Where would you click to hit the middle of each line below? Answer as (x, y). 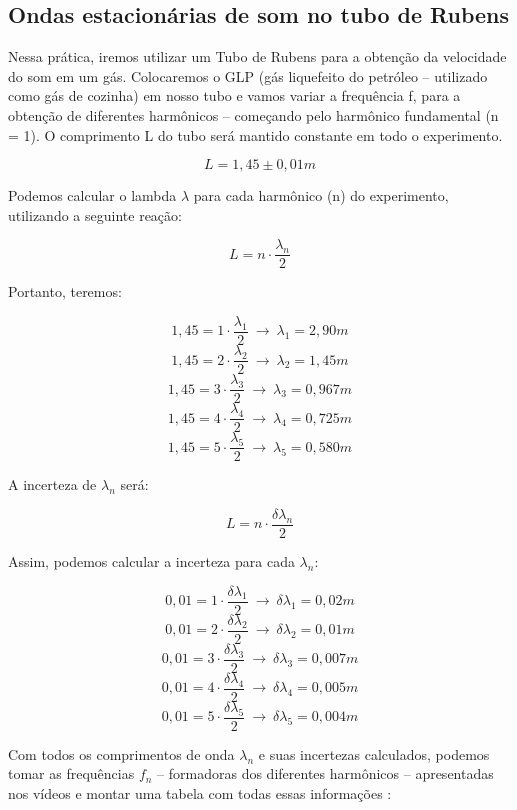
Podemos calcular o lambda (92, 195)
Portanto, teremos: (65, 291)
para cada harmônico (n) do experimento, (321, 195)
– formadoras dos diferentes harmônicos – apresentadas (325, 773)
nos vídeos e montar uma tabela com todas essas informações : (200, 793)
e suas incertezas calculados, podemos (374, 753)
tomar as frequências (71, 773)
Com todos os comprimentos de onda (121, 753)
